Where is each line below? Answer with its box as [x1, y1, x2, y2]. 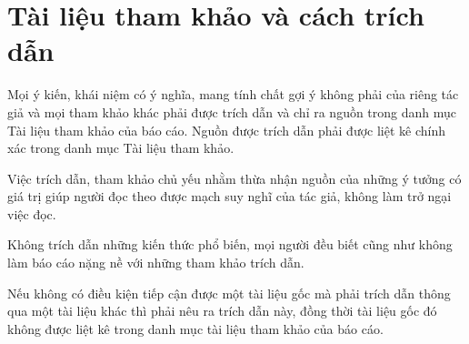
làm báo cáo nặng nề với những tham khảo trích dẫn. [7, 253, 304, 272]
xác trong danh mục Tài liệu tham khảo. [7, 138, 234, 157]
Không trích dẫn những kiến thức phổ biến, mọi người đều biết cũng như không [7, 235, 453, 254]
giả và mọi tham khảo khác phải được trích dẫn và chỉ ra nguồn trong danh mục [7, 102, 457, 121]
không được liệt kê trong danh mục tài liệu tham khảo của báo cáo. [7, 319, 384, 338]
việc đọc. [7, 204, 56, 223]
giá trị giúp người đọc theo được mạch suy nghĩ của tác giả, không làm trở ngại [7, 187, 452, 206]
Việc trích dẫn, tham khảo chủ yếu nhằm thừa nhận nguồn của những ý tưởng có [7, 168, 462, 187]
